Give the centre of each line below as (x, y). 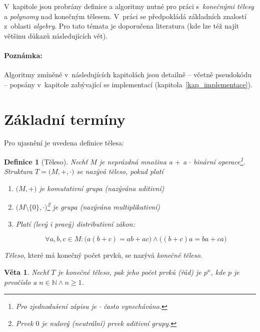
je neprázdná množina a (136, 161)
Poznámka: (23, 55)
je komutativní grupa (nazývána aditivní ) (102, 188)
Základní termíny (65, 119)
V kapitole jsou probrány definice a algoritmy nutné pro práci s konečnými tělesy (129, 6)
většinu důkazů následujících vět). (56, 35)
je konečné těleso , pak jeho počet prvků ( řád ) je (129, 272)
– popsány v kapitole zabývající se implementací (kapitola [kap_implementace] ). (128, 84)
